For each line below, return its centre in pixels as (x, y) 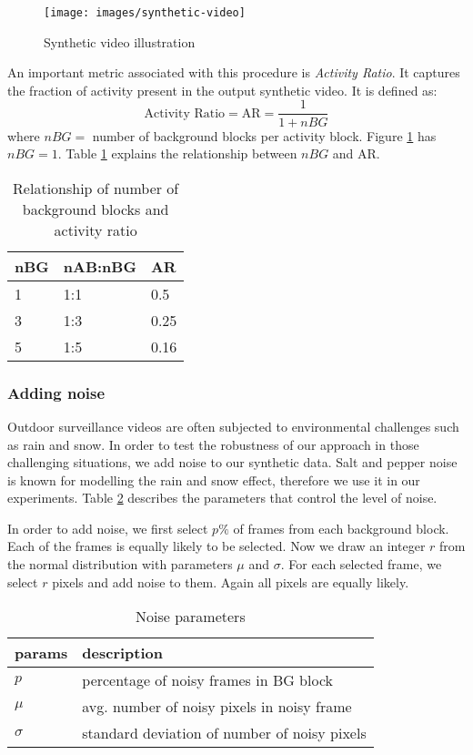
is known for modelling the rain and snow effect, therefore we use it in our (214, 480)
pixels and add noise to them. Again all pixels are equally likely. (231, 582)
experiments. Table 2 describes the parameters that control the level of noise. (222, 498)
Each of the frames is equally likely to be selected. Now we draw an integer (216, 546)
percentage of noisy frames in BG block (207, 680)
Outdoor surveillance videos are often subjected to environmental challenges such (233, 426)
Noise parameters (191, 617)
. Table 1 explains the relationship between (177, 153)
